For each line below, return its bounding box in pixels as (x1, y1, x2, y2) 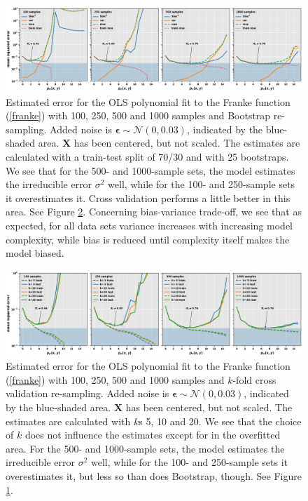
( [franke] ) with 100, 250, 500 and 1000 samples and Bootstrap (6, 108, 271, 123)
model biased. (6, 246, 64, 260)
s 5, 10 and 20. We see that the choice (139, 413, 302, 428)
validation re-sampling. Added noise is (6, 386, 169, 401)
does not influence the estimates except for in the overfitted (24, 427, 281, 442)
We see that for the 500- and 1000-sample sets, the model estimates (6, 163, 295, 178)
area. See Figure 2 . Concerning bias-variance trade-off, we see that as (6, 204, 302, 219)
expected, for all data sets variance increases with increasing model (6, 218, 293, 232)
